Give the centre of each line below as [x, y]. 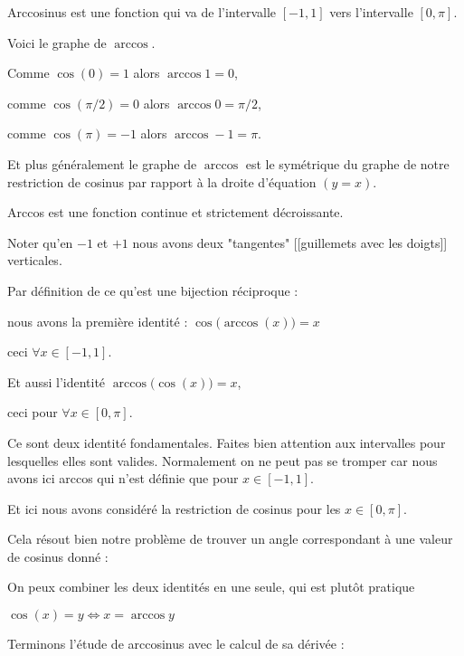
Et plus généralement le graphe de [102, 163]
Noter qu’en [40, 242]
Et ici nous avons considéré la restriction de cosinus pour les [174, 508]
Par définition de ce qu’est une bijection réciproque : [153, 290]
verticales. [35, 260]
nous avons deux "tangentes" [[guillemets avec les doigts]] [290, 242]
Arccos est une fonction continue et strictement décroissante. [175, 212]
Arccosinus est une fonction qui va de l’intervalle [142, 12]
